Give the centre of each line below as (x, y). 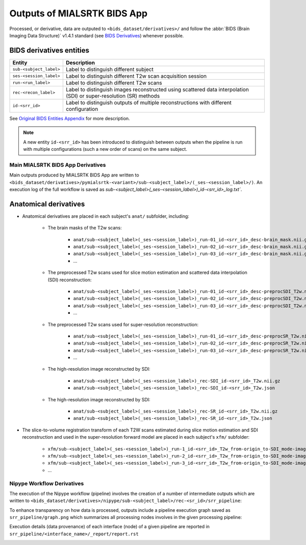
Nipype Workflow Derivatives (47, 483)
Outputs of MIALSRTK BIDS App (79, 13)
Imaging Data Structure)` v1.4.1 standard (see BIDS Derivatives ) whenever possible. (97, 35)
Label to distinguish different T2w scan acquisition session (136, 76)
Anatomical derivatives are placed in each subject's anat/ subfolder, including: (106, 216)
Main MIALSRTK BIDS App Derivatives (58, 165)
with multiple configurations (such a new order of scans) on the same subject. (105, 149)
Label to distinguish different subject (110, 69)
